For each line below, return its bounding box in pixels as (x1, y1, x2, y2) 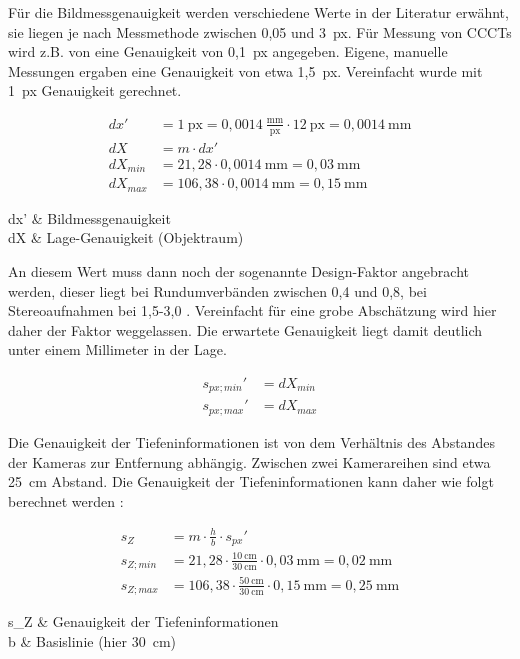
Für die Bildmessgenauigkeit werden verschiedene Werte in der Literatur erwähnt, (8, 2, 509, 22)
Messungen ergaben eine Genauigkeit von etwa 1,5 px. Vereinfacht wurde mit (8, 60, 483, 81)
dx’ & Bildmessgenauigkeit (8, 207, 171, 228)
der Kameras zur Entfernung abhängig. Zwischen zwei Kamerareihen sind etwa (8, 451, 491, 472)
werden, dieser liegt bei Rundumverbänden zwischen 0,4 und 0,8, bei (8, 280, 427, 301)
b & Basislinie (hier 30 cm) (8, 630, 176, 651)
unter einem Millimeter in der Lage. (8, 339, 227, 360)
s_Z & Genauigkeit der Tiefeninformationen (8, 611, 279, 632)
